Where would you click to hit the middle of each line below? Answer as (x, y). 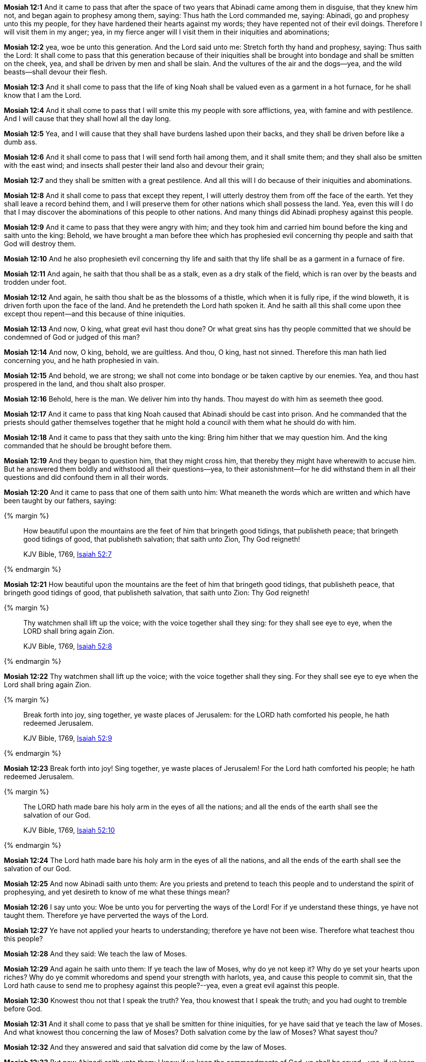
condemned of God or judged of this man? (72, 337)
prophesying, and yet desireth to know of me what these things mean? (117, 892)
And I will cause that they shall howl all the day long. (87, 119)
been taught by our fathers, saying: (60, 501)
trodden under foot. (35, 282)
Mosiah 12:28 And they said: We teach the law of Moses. (96, 954)
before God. (23, 1009)
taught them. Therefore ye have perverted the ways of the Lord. (106, 915)
